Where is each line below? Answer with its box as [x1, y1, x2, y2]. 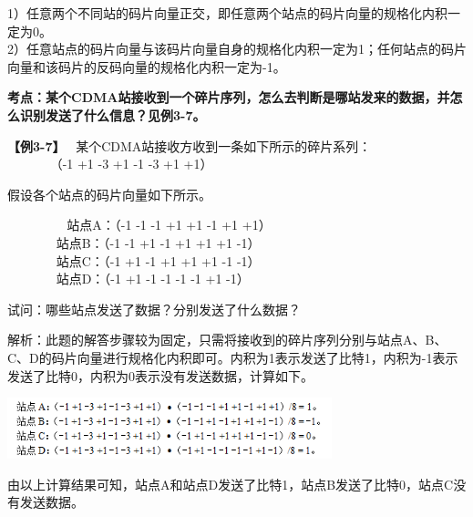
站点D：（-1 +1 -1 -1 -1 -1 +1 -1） [56, 269, 250, 288]
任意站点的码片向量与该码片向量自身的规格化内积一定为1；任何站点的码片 [26, 39, 467, 58]
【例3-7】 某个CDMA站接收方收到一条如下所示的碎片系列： [7, 136, 372, 155]
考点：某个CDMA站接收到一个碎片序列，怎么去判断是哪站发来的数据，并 [7, 88, 450, 107]
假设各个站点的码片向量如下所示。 [7, 184, 211, 203]
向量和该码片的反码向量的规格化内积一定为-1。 [7, 57, 286, 76]
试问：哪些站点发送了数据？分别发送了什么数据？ [7, 299, 301, 318]
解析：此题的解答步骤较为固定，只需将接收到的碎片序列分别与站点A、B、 [7, 330, 447, 349]
